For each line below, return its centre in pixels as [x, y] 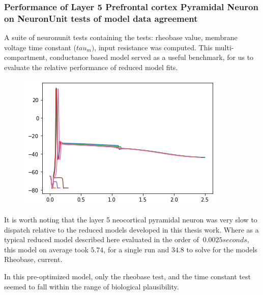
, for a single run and [136, 249]
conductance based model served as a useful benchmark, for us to [152, 57]
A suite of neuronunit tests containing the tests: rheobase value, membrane [121, 37]
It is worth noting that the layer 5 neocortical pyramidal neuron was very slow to [131, 220]
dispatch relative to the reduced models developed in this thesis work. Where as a [131, 229]
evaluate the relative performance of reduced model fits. [91, 67]
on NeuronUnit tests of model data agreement [101, 18]
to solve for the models [222, 249]
